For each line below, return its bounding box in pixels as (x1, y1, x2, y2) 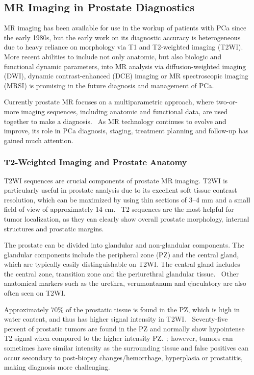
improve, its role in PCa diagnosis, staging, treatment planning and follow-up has (4, 125, 249, 136)
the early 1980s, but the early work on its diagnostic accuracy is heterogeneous (4, 32, 241, 42)
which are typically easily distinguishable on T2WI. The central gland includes (4, 259, 240, 269)
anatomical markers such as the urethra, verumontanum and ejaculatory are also (4, 278, 247, 288)
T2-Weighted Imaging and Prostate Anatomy (4, 156, 187, 168)
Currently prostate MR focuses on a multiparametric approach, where (4, 97, 214, 107)
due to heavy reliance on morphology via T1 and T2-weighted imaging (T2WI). (4, 42, 243, 52)
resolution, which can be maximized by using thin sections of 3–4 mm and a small (4, 194, 251, 204)
